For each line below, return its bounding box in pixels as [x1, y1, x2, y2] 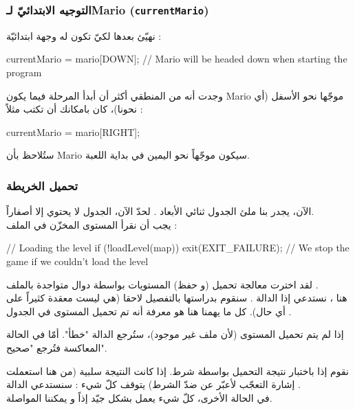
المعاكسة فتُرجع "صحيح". [6, 340, 107, 354]
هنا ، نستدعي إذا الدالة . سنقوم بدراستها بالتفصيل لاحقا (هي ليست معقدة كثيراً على [6, 291, 347, 305]
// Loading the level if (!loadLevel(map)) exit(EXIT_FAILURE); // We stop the [6, 240, 349, 255]
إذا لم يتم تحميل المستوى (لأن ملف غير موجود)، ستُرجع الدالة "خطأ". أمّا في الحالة [6, 327, 344, 341]
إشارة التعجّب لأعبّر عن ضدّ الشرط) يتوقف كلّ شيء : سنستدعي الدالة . [6, 377, 301, 391]
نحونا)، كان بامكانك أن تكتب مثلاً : [6, 102, 143, 116]
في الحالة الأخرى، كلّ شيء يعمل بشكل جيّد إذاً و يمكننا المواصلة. [6, 390, 272, 405]
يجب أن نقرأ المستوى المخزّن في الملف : [6, 217, 177, 231]
